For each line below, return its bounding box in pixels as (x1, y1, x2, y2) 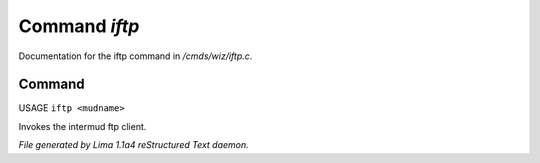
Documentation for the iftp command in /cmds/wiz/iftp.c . (18, 50, 253, 62)
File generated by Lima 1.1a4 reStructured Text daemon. (18, 139, 249, 151)
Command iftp (18, 15, 140, 37)
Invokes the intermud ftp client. (18, 120, 147, 132)
